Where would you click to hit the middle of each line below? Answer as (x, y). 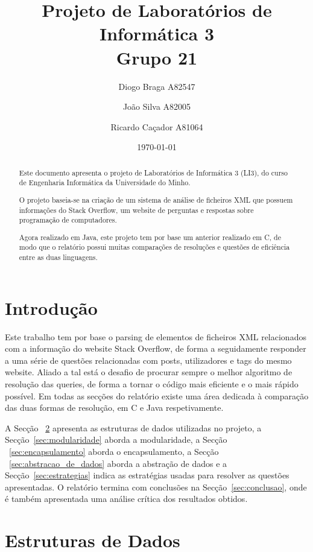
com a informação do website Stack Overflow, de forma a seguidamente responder (156, 348)
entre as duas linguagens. (58, 257)
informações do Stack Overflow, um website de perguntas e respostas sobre (136, 210)
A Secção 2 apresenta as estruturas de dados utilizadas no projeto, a (133, 427)
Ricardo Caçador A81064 (157, 126)
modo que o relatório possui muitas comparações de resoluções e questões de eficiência (154, 247)
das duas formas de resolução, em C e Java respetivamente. (114, 408)
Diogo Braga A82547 (157, 86)
